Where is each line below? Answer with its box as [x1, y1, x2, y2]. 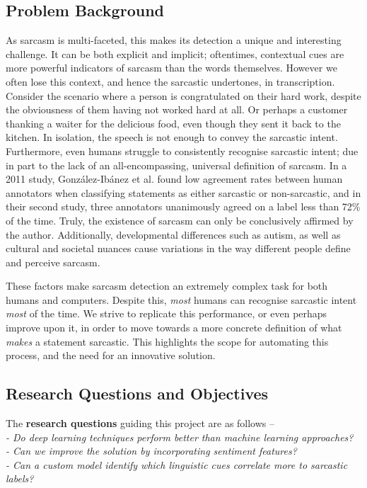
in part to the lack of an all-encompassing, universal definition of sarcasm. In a [6, 157, 347, 172]
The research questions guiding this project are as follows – [6, 416, 275, 431]
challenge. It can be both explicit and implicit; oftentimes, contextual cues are [6, 46, 344, 61]
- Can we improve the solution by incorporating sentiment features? [6, 443, 297, 458]
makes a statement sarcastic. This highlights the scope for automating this [6, 334, 329, 348]
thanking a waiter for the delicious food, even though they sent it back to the [6, 115, 341, 130]
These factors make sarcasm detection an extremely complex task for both [6, 278, 328, 293]
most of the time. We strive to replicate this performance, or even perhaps [6, 306, 327, 321]
